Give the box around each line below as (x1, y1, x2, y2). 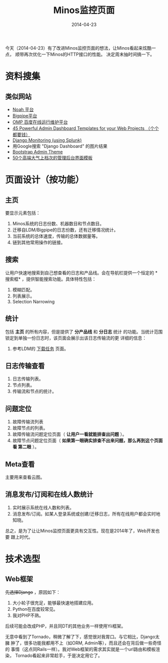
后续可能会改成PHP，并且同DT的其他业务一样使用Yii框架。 (5, 623, 126, 629)
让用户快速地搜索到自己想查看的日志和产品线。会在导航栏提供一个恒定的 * (5, 269, 157, 276)
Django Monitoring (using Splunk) (12, 137, 82, 143)
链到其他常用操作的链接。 (12, 239, 65, 245)
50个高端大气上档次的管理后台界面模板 (12, 154, 92, 160)
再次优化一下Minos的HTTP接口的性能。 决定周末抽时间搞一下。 (23, 51, 155, 57)
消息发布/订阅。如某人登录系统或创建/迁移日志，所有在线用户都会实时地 (12, 511, 160, 517)
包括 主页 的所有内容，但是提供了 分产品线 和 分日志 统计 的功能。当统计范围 (5, 328, 163, 335)
